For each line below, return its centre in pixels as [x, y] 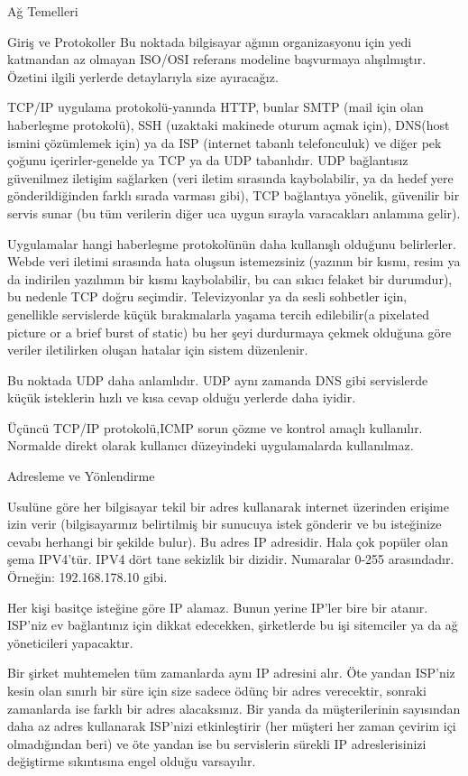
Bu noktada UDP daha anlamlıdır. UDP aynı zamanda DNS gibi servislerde [218, 379]
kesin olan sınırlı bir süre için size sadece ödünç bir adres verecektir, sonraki [217, 690]
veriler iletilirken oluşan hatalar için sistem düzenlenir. [158, 350]
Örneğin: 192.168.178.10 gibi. [87, 577]
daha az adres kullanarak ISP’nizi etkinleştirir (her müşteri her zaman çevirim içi [232, 726]
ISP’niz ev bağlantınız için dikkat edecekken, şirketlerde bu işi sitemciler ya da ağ [233, 625]
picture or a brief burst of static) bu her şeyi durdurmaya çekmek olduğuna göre [229, 332]
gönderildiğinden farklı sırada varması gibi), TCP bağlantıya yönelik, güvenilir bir [234, 195]
